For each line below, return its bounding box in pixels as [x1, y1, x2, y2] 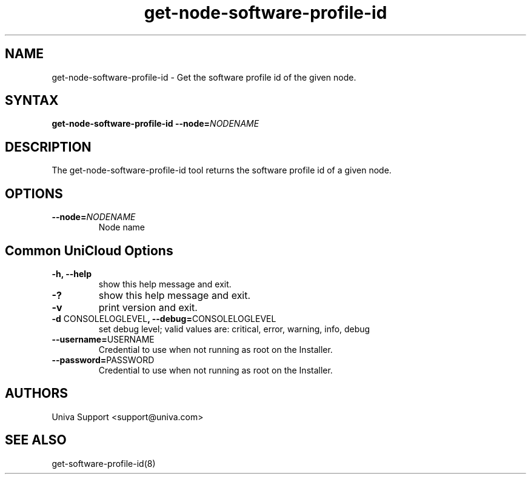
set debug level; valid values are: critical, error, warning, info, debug [98, 323, 370, 334]
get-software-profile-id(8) [52, 458, 156, 469]
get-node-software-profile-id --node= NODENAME [52, 118, 259, 129]
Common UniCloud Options [5, 243, 173, 258]
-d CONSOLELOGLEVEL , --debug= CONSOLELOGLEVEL [52, 313, 276, 324]
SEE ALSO [5, 432, 67, 448]
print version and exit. [98, 301, 198, 313]
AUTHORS [5, 386, 68, 401]
